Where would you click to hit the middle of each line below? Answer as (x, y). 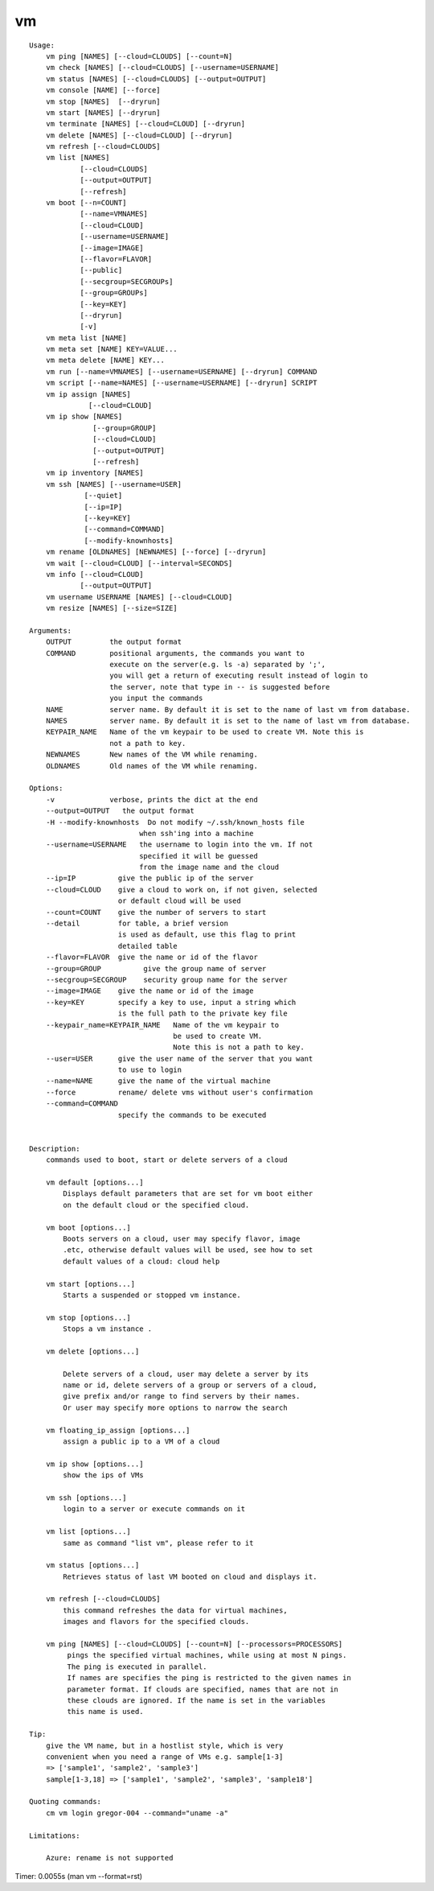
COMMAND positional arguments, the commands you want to (175, 653)
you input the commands (156, 698)
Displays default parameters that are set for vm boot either (188, 1194)
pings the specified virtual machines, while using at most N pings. (207, 1655)
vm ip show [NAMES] (84, 417)
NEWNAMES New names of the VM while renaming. (152, 755)
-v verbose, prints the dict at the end (152, 799)
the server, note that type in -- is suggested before (220, 687)
